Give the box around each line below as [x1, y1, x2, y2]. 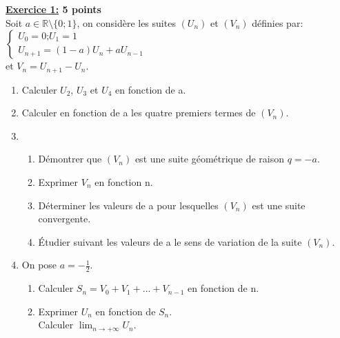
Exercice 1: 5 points [6, 2, 101, 16]
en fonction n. [94, 175, 153, 189]
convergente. [38, 211, 91, 226]
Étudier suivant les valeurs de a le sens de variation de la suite [38, 234, 302, 249]
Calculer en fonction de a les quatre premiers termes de [21, 105, 256, 120]
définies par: [252, 15, 303, 30]
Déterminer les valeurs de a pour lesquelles [38, 198, 219, 212]
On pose [21, 257, 57, 272]
